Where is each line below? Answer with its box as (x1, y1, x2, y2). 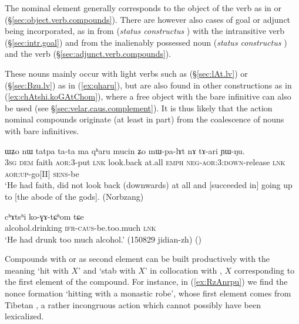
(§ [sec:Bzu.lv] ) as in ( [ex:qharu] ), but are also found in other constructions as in (5, 79, 292, 91)
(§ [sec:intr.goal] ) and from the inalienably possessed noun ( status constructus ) (5, 36, 287, 48)
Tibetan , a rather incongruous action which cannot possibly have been (5, 298, 261, 311)
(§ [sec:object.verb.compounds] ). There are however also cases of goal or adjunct (5, 13, 291, 25)
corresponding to (234, 264, 295, 276)
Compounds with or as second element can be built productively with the (5, 253, 270, 265)
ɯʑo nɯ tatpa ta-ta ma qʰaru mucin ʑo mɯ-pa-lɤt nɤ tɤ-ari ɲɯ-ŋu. (5, 144, 245, 156)
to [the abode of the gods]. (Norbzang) (5, 190, 144, 202)
